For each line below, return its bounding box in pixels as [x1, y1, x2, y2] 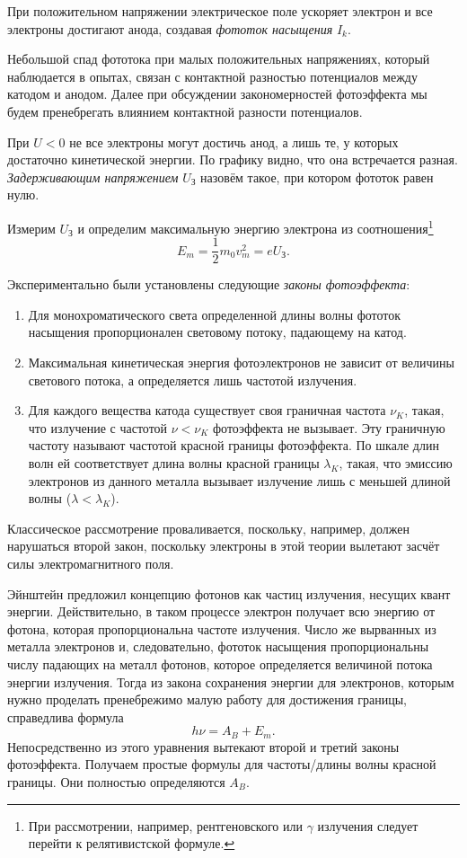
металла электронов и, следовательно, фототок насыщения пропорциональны [7, 637, 429, 656]
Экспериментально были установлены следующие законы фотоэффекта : [7, 275, 410, 294]
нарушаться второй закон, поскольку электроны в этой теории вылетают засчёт [7, 536, 440, 555]
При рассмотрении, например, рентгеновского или [28, 816, 303, 835]
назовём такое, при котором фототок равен [200, 167, 434, 186]
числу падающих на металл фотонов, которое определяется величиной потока [7, 654, 433, 673]
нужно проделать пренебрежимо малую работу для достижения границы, [7, 690, 407, 709]
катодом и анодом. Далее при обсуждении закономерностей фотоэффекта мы [7, 84, 427, 103]
